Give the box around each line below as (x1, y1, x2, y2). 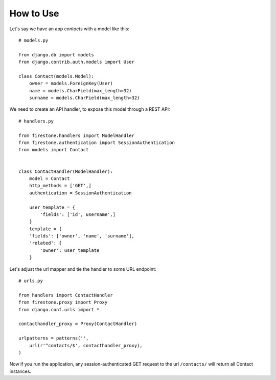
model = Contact (29, 175, 70, 182)
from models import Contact (18, 147, 89, 153)
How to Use (9, 8, 59, 19)
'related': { (29, 240, 62, 246)
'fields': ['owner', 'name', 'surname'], (29, 233, 135, 239)
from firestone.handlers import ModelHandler (18, 132, 135, 138)
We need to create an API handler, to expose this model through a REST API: (9, 106, 170, 112)
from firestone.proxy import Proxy (18, 299, 108, 305)
